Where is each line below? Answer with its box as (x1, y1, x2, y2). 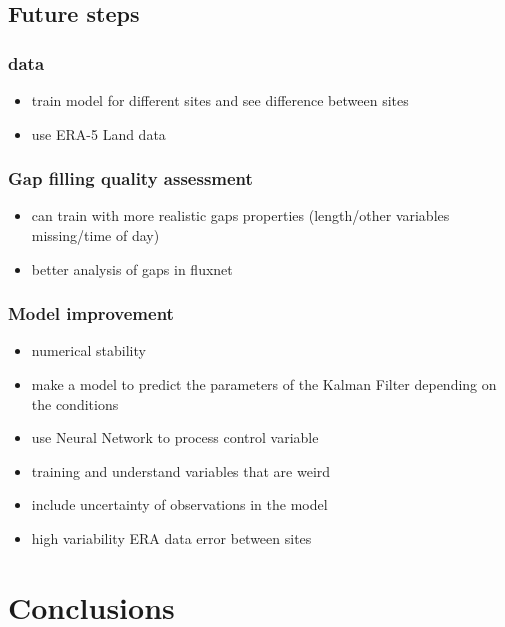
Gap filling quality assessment (8, 166, 253, 191)
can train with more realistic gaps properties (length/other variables (31, 205, 450, 226)
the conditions (31, 393, 119, 414)
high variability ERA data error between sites (31, 527, 312, 548)
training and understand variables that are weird (31, 460, 331, 481)
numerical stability (31, 340, 146, 361)
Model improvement (8, 301, 174, 326)
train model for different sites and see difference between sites (31, 90, 409, 110)
